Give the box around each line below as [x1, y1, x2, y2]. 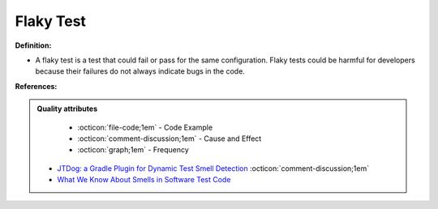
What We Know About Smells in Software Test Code [57, 175, 231, 185]
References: [15, 81, 58, 91]
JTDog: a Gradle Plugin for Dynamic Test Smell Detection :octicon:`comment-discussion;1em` [57, 163, 370, 173]
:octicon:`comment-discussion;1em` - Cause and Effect [77, 134, 262, 143]
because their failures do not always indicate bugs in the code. [35, 66, 245, 76]
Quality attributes [36, 104, 97, 113]
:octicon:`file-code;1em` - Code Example [77, 122, 213, 132]
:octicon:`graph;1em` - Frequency [77, 145, 190, 155]
